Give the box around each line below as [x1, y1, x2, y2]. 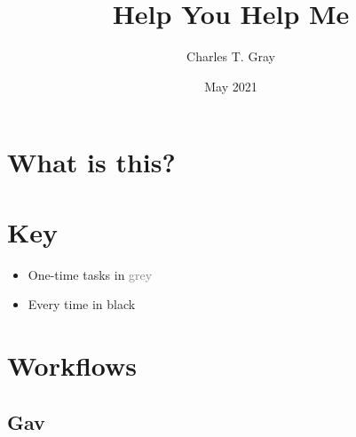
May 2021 [204, 76, 257, 95]
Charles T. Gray [186, 47, 275, 66]
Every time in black [28, 295, 136, 314]
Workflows [7, 347, 138, 383]
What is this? [7, 144, 176, 180]
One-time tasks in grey [28, 265, 153, 283]
